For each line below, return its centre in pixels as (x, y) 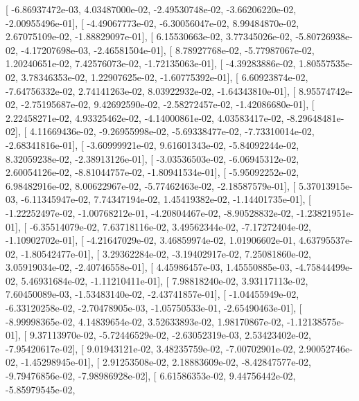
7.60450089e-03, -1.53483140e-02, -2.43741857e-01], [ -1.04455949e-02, (152, 294)
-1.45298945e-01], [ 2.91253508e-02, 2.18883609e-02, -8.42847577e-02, (166, 362)
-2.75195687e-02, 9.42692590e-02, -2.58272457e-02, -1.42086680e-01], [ (168, 104)
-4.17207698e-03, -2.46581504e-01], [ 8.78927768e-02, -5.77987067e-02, (168, 50)
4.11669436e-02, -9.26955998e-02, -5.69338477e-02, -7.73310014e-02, (172, 131)
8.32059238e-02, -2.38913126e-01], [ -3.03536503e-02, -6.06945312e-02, (152, 158)
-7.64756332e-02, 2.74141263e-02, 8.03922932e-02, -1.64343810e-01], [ (151, 90)
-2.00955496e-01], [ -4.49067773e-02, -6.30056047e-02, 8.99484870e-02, (152, 23)
